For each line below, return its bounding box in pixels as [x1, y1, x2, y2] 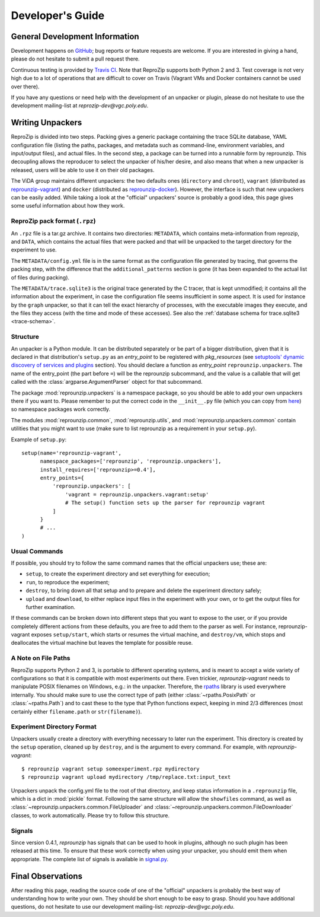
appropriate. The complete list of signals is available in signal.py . [11, 855, 169, 862]
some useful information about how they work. [11, 202, 125, 209]
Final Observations [11, 871, 83, 881]
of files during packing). [11, 273, 70, 281]
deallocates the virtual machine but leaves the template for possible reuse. [11, 639, 193, 647]
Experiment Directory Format [11, 722, 97, 731]
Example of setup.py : [11, 436, 67, 443]
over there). [11, 83, 40, 90]
